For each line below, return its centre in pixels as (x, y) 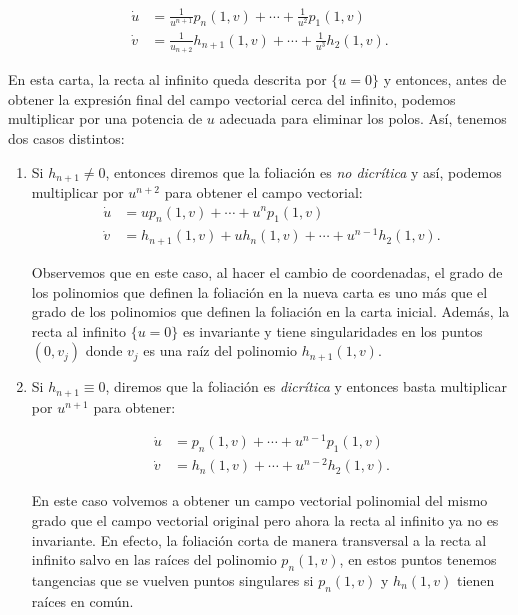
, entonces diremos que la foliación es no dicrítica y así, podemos (303, 171)
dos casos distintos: (66, 137)
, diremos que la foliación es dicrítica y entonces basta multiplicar (306, 386)
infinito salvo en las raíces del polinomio (154, 559)
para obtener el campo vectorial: (263, 191)
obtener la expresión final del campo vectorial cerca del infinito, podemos (232, 98)
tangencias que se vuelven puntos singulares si (172, 579)
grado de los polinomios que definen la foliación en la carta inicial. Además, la (270, 311)
